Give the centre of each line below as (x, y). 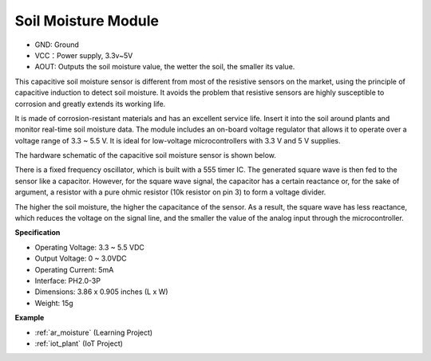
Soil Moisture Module (87, 21)
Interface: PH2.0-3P (68, 281)
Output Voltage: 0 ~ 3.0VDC (81, 258)
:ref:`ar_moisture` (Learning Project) (94, 332)
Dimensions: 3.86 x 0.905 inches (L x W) (101, 292)
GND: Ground (57, 45)
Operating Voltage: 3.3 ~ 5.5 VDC (90, 247)
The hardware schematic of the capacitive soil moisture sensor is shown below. (146, 155)
